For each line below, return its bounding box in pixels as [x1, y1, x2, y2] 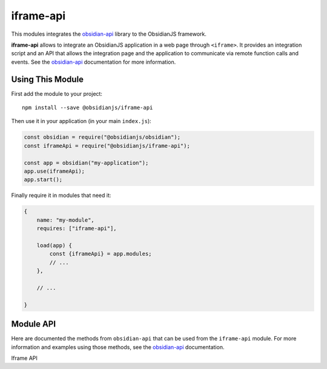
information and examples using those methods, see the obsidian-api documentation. [11, 343, 225, 351]
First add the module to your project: [11, 90, 103, 97]
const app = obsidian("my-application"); [24, 159, 149, 166]
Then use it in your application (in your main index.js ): [11, 118, 151, 125]
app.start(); [24, 176, 63, 183]
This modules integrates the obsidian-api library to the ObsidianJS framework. [11, 30, 207, 38]
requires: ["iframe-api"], [36, 225, 117, 232]
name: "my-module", [36, 216, 95, 224]
